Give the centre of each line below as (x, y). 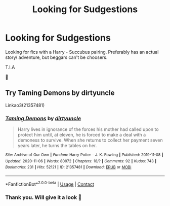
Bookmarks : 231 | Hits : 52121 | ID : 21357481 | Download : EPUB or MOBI (68, 167)
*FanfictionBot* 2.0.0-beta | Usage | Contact (50, 184)
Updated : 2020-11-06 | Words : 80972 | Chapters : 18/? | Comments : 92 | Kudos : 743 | (81, 161)
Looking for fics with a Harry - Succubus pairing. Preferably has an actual (82, 52)
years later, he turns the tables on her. (57, 146)
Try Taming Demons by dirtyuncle (60, 93)
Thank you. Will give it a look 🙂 (44, 197)
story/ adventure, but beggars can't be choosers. (56, 57)
